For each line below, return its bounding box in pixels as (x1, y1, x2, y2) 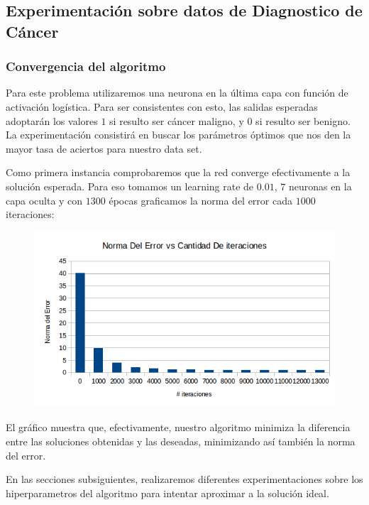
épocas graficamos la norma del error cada (109, 192, 292, 207)
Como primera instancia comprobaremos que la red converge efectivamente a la (6, 165, 351, 180)
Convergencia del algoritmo (6, 58, 166, 75)
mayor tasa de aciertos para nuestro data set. (6, 141, 202, 156)
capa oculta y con (6, 192, 83, 207)
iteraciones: (6, 207, 55, 222)
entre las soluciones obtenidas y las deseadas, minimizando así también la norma (6, 434, 356, 449)
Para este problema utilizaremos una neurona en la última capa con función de (6, 85, 348, 100)
